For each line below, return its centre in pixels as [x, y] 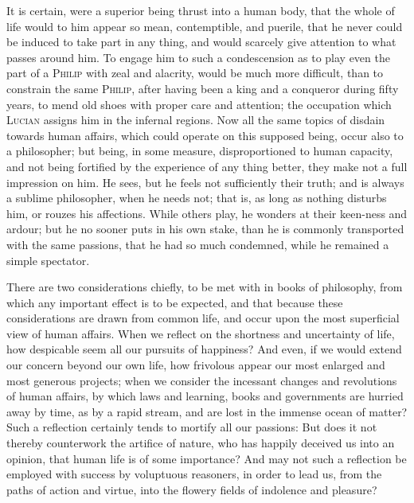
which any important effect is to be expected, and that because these [175, 302]
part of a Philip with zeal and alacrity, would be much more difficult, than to [195, 73]
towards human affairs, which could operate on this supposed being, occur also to [205, 135]
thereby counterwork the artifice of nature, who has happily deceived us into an [201, 443]
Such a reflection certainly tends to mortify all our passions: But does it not [192, 427]
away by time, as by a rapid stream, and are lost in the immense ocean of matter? [207, 411]
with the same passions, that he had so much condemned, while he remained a [198, 244]
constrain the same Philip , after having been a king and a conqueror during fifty [203, 88]
